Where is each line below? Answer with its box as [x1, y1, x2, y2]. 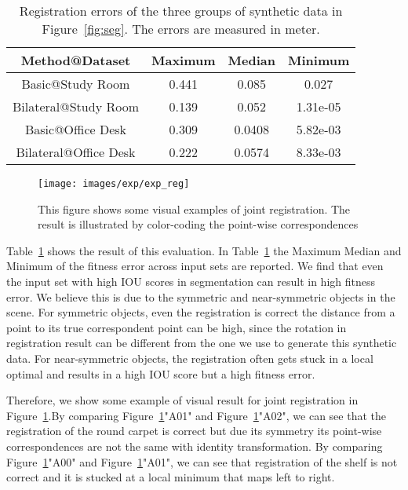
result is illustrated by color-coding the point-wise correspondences [38, 216, 359, 232]
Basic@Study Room [21, 75, 130, 93]
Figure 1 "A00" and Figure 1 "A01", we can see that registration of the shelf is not [6, 453, 398, 470]
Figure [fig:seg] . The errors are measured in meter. [42, 20, 320, 38]
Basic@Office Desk [24, 120, 126, 138]
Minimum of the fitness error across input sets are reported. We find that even [6, 258, 384, 274]
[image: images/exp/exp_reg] [38, 178, 190, 189]
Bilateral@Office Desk [16, 143, 136, 161]
